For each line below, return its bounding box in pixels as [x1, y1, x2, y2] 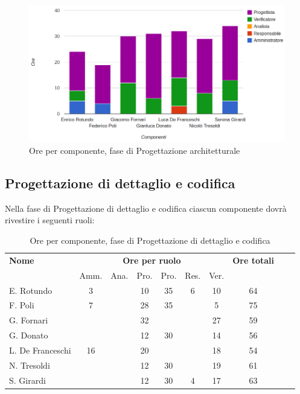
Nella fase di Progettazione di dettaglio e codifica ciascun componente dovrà [5, 202, 287, 214]
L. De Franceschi [9, 343, 71, 356]
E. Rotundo [9, 284, 53, 296]
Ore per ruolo [123, 253, 181, 266]
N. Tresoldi [9, 358, 50, 371]
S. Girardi [9, 373, 46, 386]
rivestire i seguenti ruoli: [5, 214, 95, 226]
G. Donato [9, 329, 48, 342]
